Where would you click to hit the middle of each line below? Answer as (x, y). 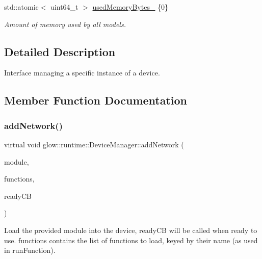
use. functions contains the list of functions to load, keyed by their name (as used (131, 240)
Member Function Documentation (96, 100)
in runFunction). (30, 250)
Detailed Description (60, 51)
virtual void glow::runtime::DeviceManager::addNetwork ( (94, 144)
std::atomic (21, 7)
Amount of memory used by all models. (65, 24)
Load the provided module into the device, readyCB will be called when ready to (131, 230)
